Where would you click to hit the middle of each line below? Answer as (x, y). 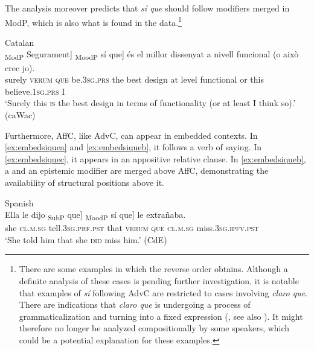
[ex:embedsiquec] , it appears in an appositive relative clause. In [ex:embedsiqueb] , (155, 158)
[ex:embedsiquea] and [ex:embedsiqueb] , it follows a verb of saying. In (133, 147)
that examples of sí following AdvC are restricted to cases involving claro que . (163, 292)
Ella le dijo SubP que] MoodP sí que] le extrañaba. (95, 215)
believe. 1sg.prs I (35, 91)
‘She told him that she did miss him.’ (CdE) (86, 239)
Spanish (19, 202)
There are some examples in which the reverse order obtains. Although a (153, 269)
